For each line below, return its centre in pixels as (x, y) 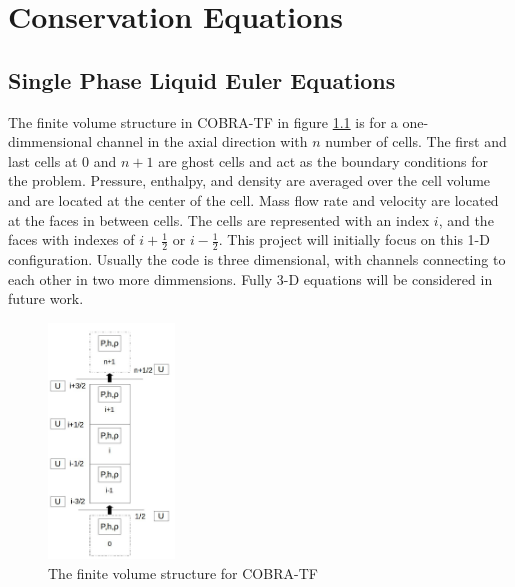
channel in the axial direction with (202, 141)
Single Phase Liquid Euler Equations (202, 79)
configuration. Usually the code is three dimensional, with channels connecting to (257, 258)
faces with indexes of (71, 239)
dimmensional (50, 141)
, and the (466, 219)
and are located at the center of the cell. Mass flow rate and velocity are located (253, 199)
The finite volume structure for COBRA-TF (183, 572)
